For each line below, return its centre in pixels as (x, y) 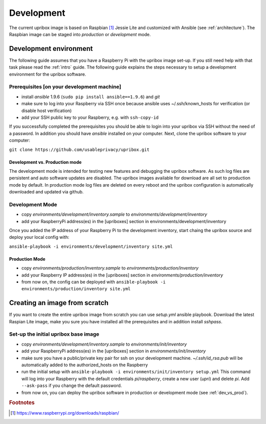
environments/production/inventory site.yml (76, 289)
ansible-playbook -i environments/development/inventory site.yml (91, 246)
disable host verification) (47, 111)
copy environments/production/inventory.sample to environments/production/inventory (110, 268)
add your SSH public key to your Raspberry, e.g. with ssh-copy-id (90, 117)
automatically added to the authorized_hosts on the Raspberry (85, 365)
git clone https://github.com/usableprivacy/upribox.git (79, 150)
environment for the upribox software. (48, 74)
